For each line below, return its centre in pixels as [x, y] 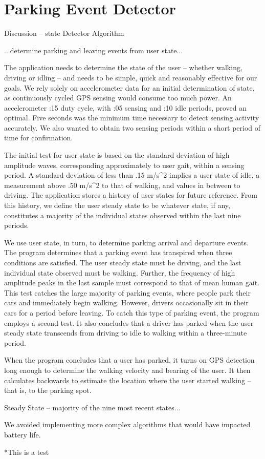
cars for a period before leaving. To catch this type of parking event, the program [132, 312]
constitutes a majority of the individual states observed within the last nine [123, 215]
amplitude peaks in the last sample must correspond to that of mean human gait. [132, 283]
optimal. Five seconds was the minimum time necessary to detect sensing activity [132, 118]
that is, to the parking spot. [48, 390]
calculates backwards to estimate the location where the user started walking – [128, 380]
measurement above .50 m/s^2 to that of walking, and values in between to [122, 185]
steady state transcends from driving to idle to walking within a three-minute [126, 333]
